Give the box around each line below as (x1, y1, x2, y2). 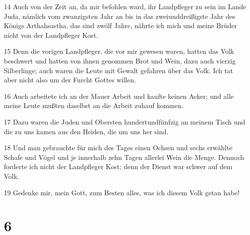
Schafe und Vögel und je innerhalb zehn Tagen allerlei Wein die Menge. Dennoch (4, 152, 244, 162)
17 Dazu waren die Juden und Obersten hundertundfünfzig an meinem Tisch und (4, 116, 246, 126)
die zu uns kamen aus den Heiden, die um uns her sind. (4, 126, 169, 136)
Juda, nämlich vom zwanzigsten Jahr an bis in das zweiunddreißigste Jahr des (4, 11, 235, 21)
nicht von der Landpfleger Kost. (4, 30, 98, 40)
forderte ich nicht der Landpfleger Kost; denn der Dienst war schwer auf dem (4, 161, 233, 172)
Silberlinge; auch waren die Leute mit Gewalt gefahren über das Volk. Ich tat (4, 65, 234, 75)
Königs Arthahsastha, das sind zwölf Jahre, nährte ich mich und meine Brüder (4, 20, 237, 31)
